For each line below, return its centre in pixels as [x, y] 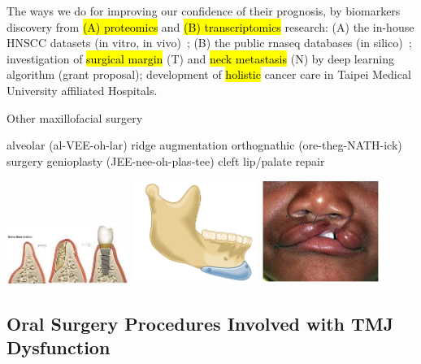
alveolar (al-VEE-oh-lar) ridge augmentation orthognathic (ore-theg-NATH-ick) [204, 145]
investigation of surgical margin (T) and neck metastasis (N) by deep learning [200, 58]
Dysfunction [59, 347]
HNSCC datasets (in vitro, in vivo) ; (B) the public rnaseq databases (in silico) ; [209, 43]
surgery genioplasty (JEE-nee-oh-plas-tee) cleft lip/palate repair [166, 160]
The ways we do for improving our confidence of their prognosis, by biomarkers [204, 11]
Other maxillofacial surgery [75, 117]
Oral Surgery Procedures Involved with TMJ [200, 323]
